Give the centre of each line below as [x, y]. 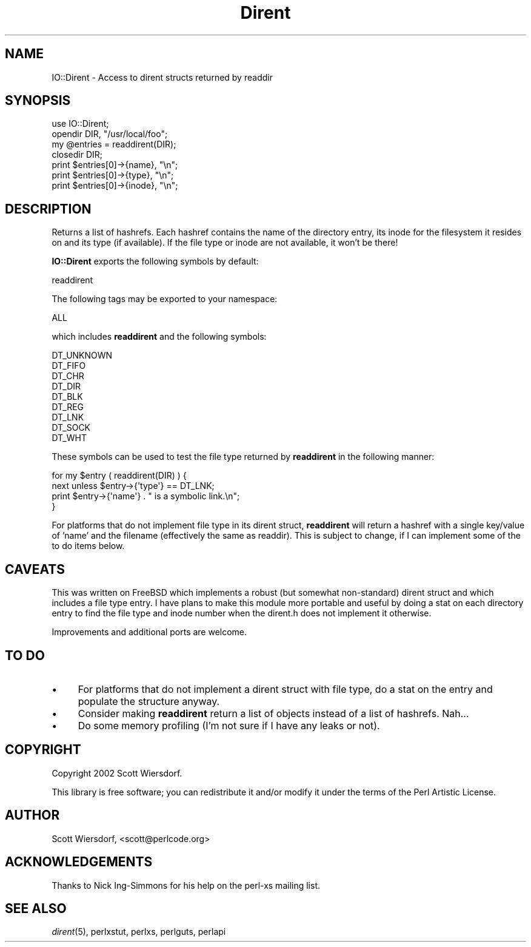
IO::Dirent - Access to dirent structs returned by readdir [162, 77]
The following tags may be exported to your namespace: [165, 299]
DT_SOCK [71, 428]
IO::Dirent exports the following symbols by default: [155, 261]
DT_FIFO [69, 366]
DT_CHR [68, 376]
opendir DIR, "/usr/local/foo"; [110, 134]
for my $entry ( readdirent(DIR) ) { [119, 476]
